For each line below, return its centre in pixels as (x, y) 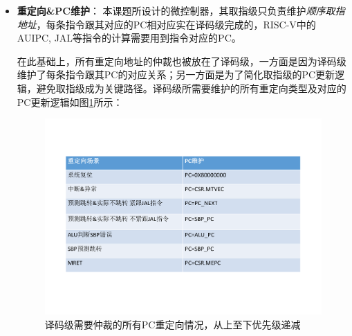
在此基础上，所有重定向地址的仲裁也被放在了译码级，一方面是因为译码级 (182, 61)
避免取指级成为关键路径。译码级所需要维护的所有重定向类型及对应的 (191, 88)
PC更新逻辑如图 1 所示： (70, 101)
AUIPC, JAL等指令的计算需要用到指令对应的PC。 (129, 38)
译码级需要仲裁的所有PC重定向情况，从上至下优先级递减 (173, 324)
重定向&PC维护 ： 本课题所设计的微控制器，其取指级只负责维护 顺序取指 (181, 10)
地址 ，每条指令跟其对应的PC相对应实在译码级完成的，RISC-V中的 (166, 24)
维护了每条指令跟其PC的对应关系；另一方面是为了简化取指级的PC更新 (176, 74)
